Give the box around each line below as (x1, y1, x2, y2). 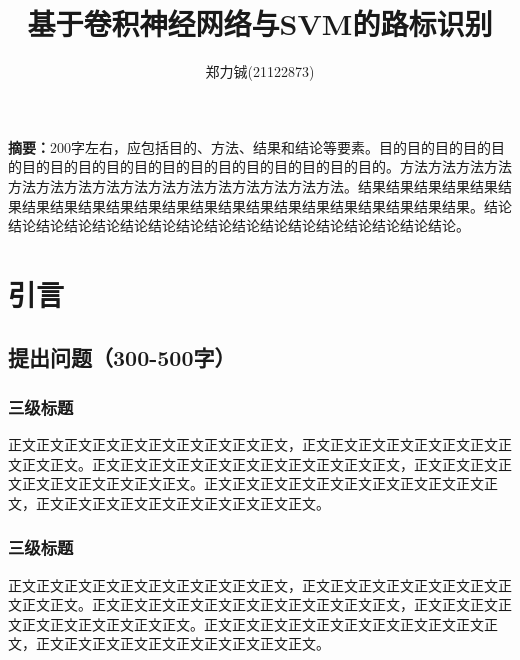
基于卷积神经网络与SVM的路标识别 (27, 3, 493, 44)
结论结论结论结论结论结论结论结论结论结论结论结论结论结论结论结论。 (8, 215, 470, 236)
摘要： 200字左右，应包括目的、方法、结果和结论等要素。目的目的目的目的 (8, 136, 491, 157)
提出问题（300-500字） (8, 342, 236, 373)
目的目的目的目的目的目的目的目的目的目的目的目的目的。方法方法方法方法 (21, 156, 512, 177)
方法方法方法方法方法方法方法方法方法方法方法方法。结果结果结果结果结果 (8, 175, 498, 196)
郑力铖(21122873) (205, 61, 315, 82)
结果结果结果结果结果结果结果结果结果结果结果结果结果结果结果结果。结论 (21, 195, 512, 216)
